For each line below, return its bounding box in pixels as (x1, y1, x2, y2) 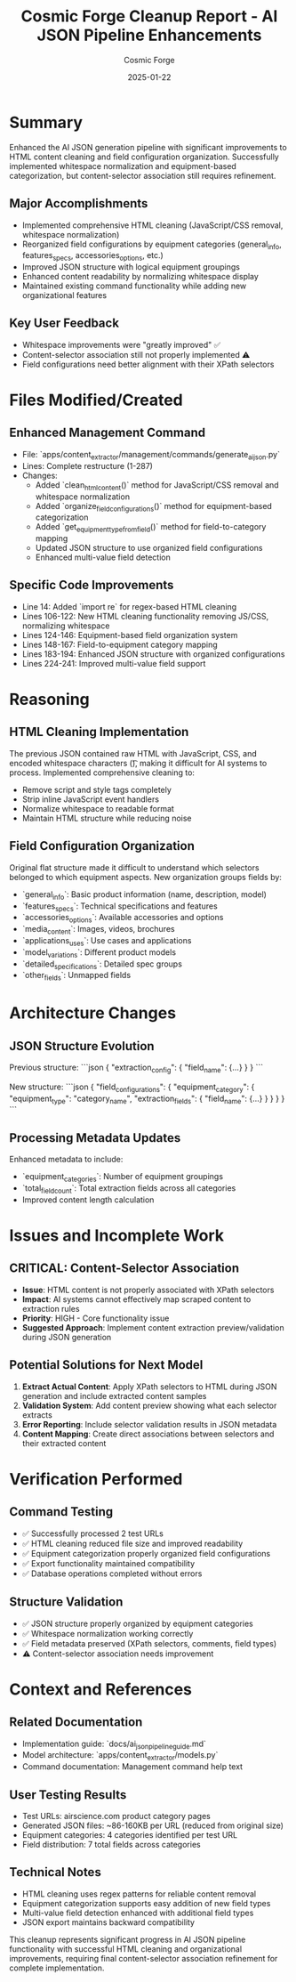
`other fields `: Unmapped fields (21, 970, 132, 983)
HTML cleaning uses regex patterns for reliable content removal (21, 1889, 256, 1899)
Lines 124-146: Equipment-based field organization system (21, 629, 238, 640)
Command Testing (9, 1504, 114, 1519)
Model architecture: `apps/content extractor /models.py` (21, 1750, 219, 1763)
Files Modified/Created (9, 390, 184, 410)
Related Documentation (9, 1715, 143, 1730)
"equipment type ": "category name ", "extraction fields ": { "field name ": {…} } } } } (9, 1093, 285, 1105)
